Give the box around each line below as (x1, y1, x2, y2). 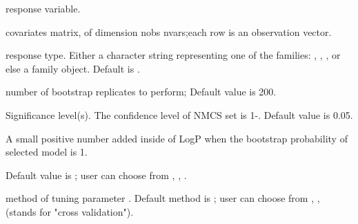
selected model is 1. (6, 144, 88, 159)
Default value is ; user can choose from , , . (6, 167, 187, 182)
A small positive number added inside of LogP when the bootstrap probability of (6, 131, 348, 145)
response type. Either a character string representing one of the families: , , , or (6, 48, 341, 62)
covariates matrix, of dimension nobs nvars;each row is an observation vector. (6, 24, 332, 39)
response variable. (6, 1, 81, 15)
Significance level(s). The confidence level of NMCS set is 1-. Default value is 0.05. (6, 107, 353, 122)
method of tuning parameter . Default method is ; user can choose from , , (6, 191, 320, 205)
